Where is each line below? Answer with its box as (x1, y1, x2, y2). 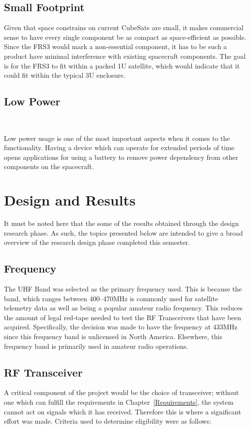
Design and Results (4, 190, 136, 210)
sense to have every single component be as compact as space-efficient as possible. (4, 32, 247, 42)
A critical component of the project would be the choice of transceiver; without (4, 387, 239, 397)
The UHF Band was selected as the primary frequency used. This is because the (4, 284, 242, 294)
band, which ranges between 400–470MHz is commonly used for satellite (4, 293, 219, 303)
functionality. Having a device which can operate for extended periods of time (4, 142, 234, 153)
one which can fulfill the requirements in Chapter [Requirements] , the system (4, 397, 234, 407)
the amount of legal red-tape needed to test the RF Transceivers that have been (4, 312, 241, 322)
